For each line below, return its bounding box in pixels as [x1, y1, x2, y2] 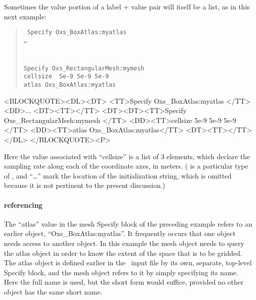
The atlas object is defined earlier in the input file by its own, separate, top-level [4, 257, 252, 268]
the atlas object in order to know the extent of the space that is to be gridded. [4, 247, 242, 258]
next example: [4, 11, 47, 21]
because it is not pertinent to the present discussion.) [4, 180, 165, 190]
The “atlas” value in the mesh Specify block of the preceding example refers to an [4, 218, 253, 229]
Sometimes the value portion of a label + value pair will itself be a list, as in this [4, 1, 250, 11]
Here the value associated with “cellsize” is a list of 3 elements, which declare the [4, 151, 250, 161]
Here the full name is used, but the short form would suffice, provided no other [4, 277, 244, 287]
